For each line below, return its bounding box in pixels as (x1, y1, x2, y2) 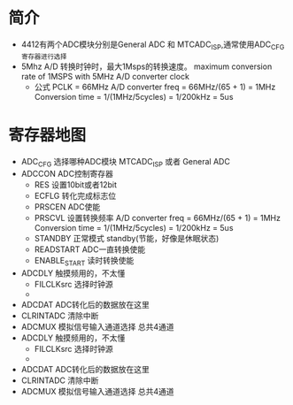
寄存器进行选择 (20, 52, 67, 61)
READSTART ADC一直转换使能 (34, 244, 146, 255)
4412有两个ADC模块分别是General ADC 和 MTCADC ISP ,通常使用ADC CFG (20, 39, 285, 51)
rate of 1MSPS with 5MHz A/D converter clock (20, 71, 189, 81)
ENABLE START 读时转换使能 (34, 256, 135, 268)
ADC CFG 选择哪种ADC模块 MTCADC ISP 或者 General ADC (20, 156, 231, 169)
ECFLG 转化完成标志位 (34, 191, 117, 202)
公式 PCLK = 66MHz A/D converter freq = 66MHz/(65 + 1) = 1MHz (34, 81, 276, 92)
